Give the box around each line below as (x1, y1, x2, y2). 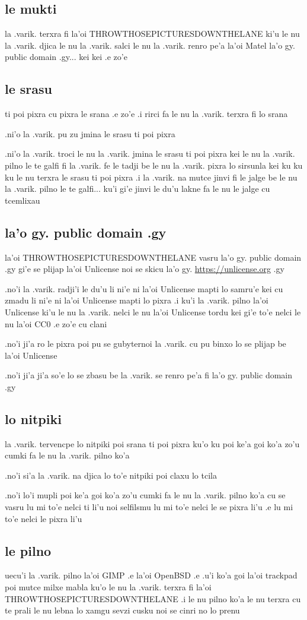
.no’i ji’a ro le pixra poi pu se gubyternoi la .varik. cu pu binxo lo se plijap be (5, 337, 286, 350)
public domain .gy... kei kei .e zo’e (5, 50, 127, 63)
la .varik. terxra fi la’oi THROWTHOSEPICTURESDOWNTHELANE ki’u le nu (5, 27, 300, 40)
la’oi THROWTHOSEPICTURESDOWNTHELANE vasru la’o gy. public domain (5, 251, 302, 263)
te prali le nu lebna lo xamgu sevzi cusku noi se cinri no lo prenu (5, 604, 240, 616)
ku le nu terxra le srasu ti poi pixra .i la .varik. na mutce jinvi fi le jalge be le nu (5, 170, 298, 183)
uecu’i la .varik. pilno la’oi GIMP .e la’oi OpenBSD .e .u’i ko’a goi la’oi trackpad (5, 569, 298, 581)
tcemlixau (5, 194, 40, 206)
